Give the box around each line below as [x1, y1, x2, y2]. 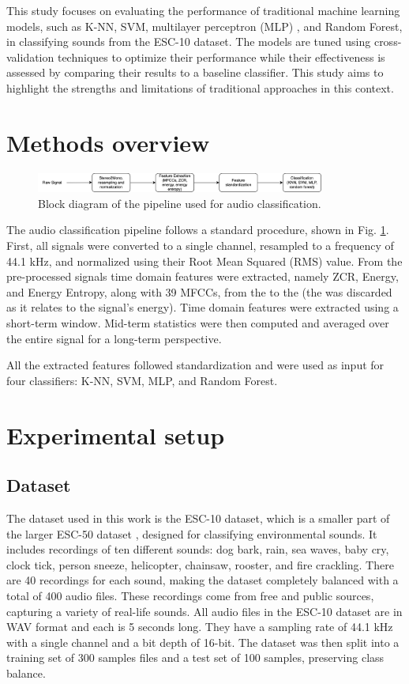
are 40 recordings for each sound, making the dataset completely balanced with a [6, 572, 399, 588]
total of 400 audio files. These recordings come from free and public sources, [6, 587, 374, 603]
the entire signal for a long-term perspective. [6, 330, 222, 346]
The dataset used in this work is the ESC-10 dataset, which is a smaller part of [6, 509, 390, 526]
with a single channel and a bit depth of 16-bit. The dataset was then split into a [6, 633, 400, 650]
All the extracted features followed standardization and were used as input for [6, 357, 385, 373]
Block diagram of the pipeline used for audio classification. [38, 195, 321, 211]
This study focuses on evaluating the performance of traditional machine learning [6, 2, 400, 18]
